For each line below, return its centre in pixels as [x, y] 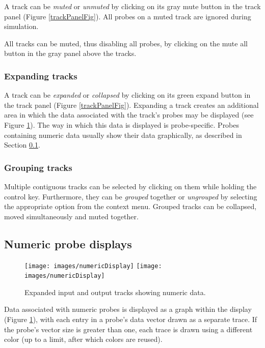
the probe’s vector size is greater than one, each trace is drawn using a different [128, 329]
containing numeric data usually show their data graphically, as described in [123, 135]
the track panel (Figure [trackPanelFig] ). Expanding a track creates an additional [131, 105]
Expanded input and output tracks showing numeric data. [115, 292]
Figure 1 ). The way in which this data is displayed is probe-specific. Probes [122, 124]
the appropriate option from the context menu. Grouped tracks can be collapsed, [130, 206]
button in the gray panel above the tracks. [70, 53]
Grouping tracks [38, 167]
